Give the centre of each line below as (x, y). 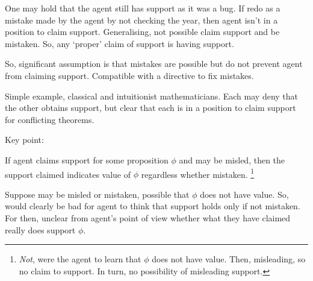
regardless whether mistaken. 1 (198, 173)
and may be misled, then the (232, 159)
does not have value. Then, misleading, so (229, 259)
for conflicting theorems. (50, 119)
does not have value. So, (244, 194)
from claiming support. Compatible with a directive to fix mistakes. (129, 75)
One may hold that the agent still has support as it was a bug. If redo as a (143, 8)
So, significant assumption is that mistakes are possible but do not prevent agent (154, 64)
